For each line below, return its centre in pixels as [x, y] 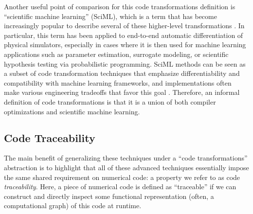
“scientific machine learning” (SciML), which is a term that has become [110, 16]
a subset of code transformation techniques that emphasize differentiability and [122, 73]
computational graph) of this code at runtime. [73, 205]
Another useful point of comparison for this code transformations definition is [120, 6]
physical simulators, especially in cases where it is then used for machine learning [125, 45]
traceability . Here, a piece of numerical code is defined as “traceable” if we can [120, 187]
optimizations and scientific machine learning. [72, 111]
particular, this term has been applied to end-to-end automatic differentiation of [124, 35]
